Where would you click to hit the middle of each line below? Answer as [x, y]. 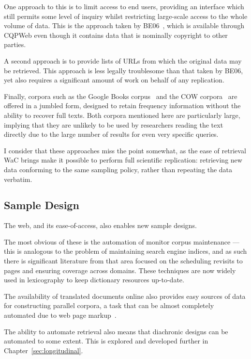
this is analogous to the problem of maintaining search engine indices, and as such [125, 251]
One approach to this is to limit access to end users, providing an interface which [124, 6]
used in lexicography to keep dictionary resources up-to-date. [94, 280]
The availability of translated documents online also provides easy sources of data [125, 296]
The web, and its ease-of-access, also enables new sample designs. [100, 225]
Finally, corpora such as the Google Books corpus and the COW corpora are [121, 96]
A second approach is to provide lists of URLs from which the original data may [123, 60]
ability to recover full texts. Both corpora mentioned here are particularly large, [122, 115]
